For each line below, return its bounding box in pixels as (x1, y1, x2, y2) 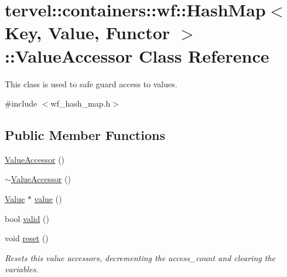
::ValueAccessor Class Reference (5, 43, 269, 67)
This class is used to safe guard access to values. (5, 77, 177, 90)
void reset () (5, 232, 49, 244)
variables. (5, 263, 39, 275)
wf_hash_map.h (50, 97, 111, 110)
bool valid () (5, 212, 49, 224)
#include (5, 97, 37, 110)
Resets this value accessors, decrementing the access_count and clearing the (5, 251, 275, 264)
